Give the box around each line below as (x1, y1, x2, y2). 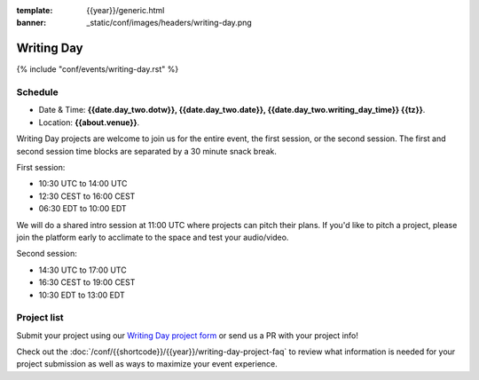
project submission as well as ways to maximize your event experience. (16, 359, 279, 369)
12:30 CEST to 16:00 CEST (38, 191, 136, 202)
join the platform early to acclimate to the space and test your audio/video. (16, 232, 289, 242)
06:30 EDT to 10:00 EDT (38, 203, 128, 214)
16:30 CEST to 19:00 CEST (38, 277, 136, 288)
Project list (16, 312, 64, 324)
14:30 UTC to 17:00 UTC (38, 265, 128, 275)
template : (16, 5, 53, 15)
